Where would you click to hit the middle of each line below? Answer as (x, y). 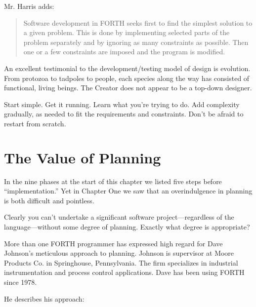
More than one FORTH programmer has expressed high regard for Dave (113, 243)
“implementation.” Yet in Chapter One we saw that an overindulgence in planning (128, 191)
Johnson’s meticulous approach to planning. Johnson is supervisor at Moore (119, 253)
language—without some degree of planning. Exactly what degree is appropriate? (127, 227)
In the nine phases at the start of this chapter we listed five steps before (113, 181)
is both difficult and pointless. (49, 200)
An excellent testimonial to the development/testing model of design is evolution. (127, 68)
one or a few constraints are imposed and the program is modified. (124, 52)
